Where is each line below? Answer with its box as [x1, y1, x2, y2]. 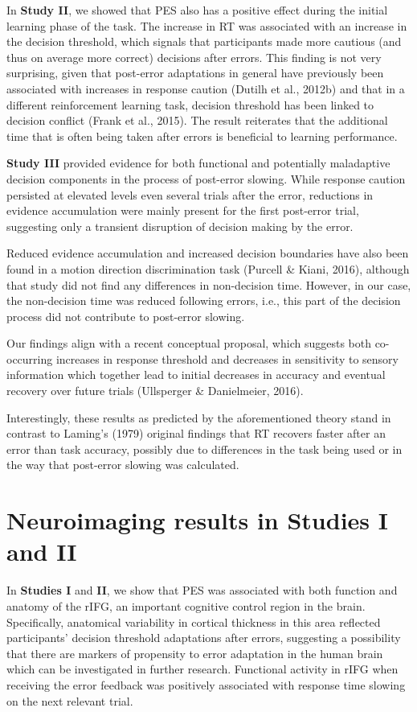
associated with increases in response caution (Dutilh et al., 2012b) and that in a [6, 80, 405, 97]
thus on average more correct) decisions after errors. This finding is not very [6, 48, 382, 65]
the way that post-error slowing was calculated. [6, 456, 239, 473]
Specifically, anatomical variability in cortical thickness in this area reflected [6, 613, 381, 630]
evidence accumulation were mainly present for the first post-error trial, [6, 202, 359, 219]
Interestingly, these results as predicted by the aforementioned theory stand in [6, 409, 391, 426]
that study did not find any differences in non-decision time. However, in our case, [6, 276, 411, 293]
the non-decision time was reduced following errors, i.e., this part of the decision [6, 292, 401, 309]
